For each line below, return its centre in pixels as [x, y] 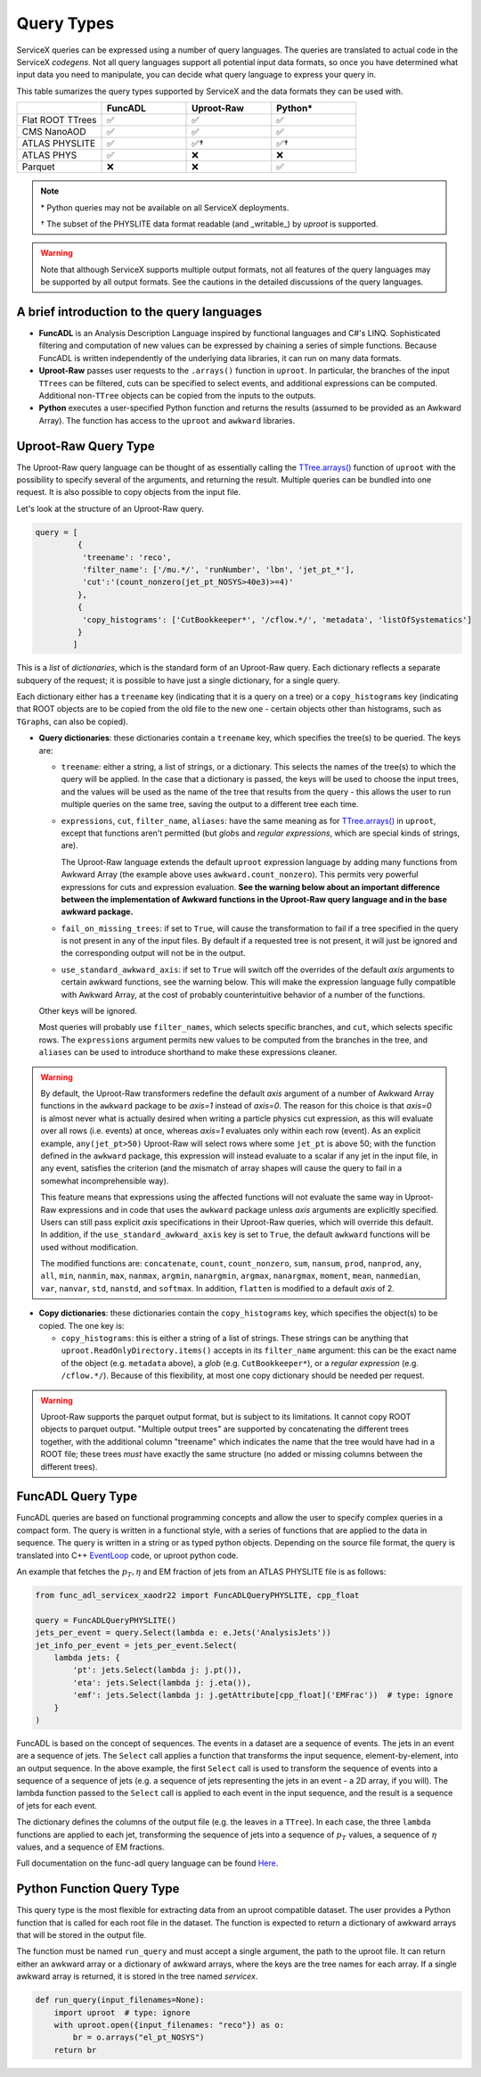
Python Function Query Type [98, 1889]
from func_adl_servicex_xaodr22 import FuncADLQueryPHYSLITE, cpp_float [197, 1595]
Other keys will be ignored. [88, 1011]
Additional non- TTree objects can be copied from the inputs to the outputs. [177, 395]
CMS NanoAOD [54, 132]
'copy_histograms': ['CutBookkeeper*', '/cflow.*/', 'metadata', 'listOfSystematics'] [277, 619]
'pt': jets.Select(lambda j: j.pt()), [157, 1670]
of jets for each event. [57, 1805]
